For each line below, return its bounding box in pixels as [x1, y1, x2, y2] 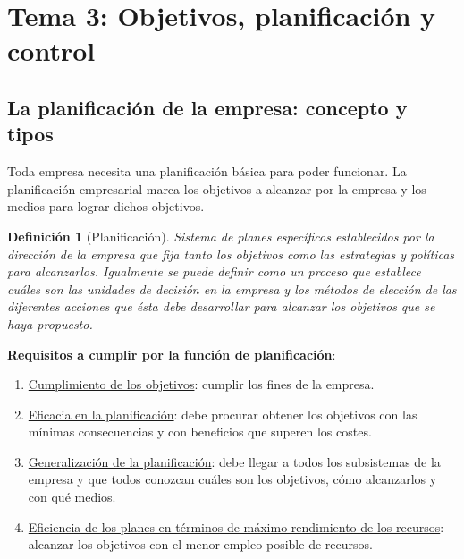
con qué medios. [28, 487, 116, 506]
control [7, 32, 96, 69]
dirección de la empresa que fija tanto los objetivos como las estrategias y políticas [7, 244, 455, 263]
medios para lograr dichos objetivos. [7, 197, 205, 216]
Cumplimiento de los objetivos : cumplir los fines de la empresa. [28, 375, 375, 394]
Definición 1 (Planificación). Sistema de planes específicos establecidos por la [7, 226, 434, 245]
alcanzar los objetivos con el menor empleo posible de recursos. [28, 535, 373, 554]
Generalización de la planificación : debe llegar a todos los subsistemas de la [28, 452, 441, 470]
